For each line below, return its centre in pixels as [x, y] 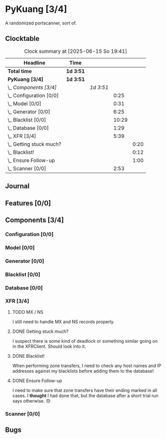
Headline [35, 62]
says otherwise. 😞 [31, 401]
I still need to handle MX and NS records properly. [63, 322]
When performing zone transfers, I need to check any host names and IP [87, 366]
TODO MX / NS [28, 312]
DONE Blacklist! [28, 356]
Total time [20, 71]
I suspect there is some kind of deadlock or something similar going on [85, 341]
